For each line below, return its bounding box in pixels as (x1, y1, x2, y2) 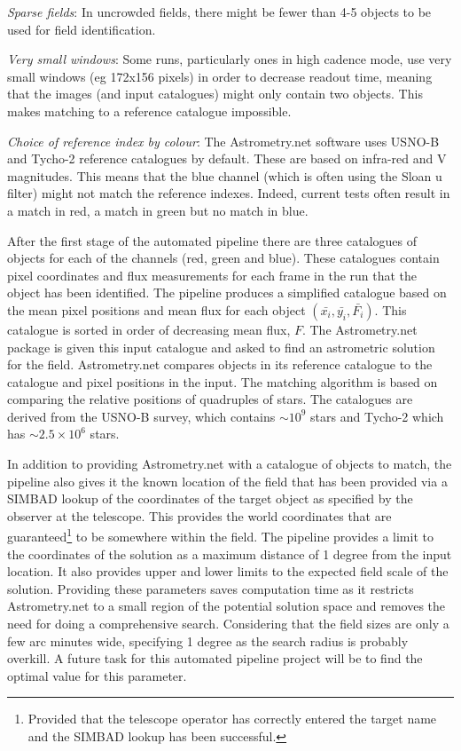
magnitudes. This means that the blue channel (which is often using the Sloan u (7, 166, 442, 185)
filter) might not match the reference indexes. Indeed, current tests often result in (7, 184, 450, 202)
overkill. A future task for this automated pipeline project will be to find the (7, 649, 423, 668)
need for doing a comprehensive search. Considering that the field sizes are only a (7, 614, 449, 633)
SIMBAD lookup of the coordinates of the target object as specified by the (7, 489, 413, 508)
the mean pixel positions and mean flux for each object (7, 300, 306, 319)
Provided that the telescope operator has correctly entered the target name (27, 709, 437, 728)
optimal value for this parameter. (7, 666, 187, 684)
